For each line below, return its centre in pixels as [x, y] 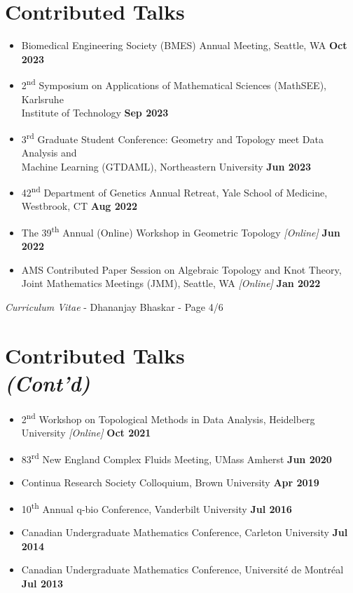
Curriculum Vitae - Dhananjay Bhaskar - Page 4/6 [114, 307]
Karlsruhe [42, 99]
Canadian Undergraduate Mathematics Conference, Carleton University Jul [185, 532]
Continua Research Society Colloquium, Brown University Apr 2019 [170, 482]
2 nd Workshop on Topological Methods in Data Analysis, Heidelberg [168, 418]
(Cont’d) [48, 383]
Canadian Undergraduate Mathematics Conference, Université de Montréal [182, 569]
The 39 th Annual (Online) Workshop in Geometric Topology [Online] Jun [181, 231]
